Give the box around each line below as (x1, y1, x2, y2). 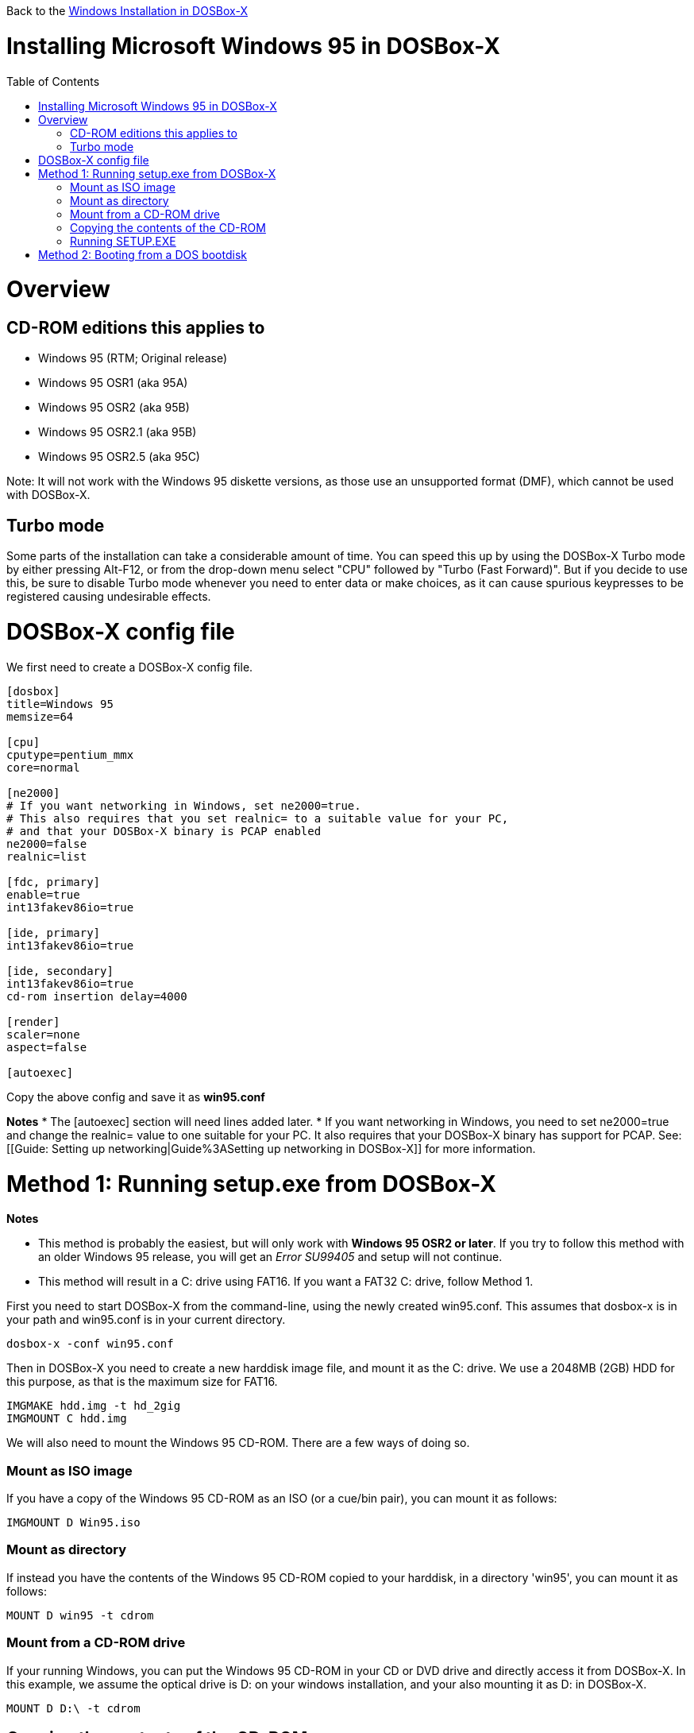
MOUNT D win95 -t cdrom (6, 1608, 154, 1622)
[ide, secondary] (6, 964, 114, 977)
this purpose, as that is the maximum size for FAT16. (6, 1375, 278, 1389)
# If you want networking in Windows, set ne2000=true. (6, 799, 361, 812)
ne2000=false (6, 837, 87, 850)
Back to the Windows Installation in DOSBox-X (6, 4, 248, 17)
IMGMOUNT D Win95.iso (6, 1516, 141, 1530)
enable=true (6, 888, 80, 901)
